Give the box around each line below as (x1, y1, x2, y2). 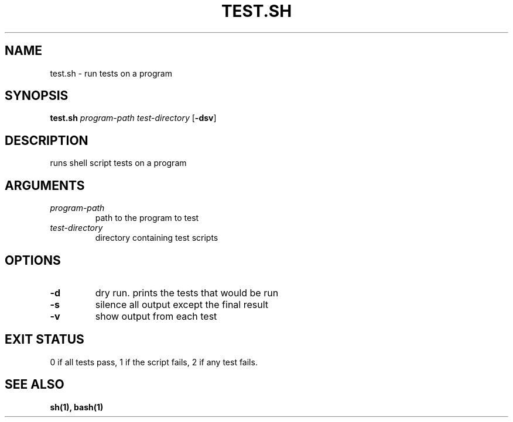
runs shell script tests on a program (50, 158, 187, 168)
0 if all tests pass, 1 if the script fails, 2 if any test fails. (50, 357, 258, 367)
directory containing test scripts (95, 233, 218, 243)
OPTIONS (5, 252, 61, 268)
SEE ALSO (5, 377, 64, 392)
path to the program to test (95, 213, 199, 223)
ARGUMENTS (5, 178, 85, 193)
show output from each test (95, 310, 217, 322)
